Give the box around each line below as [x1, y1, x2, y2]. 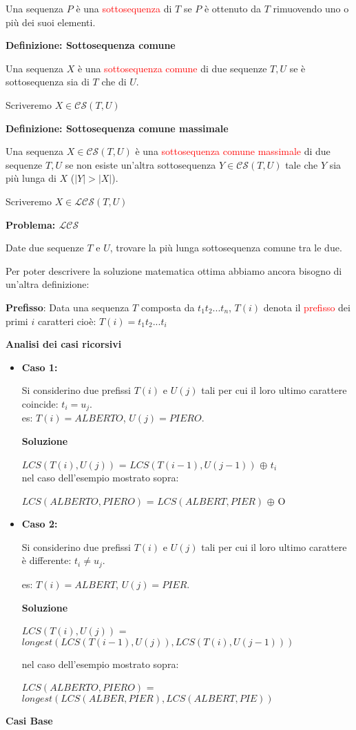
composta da [140, 300, 195, 314]
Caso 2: [21, 517, 58, 531]
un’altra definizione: [6, 277, 90, 291]
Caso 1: [21, 359, 58, 374]
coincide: [21, 396, 59, 410]
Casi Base [6, 713, 53, 727]
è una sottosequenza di [76, 1, 172, 15]
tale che [285, 157, 318, 171]
